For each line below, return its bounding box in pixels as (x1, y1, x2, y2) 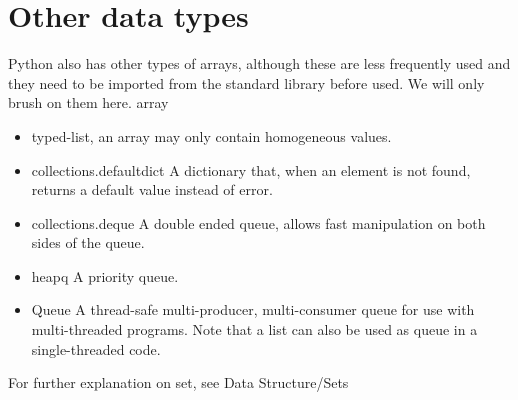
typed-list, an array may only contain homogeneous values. (31, 125, 392, 146)
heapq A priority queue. (31, 265, 179, 286)
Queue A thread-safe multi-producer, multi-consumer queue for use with (31, 299, 475, 320)
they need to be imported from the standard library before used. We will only (8, 72, 485, 93)
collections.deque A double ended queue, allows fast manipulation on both (31, 212, 486, 233)
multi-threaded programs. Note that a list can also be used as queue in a (31, 319, 478, 340)
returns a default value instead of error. (31, 179, 273, 200)
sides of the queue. (31, 232, 145, 253)
